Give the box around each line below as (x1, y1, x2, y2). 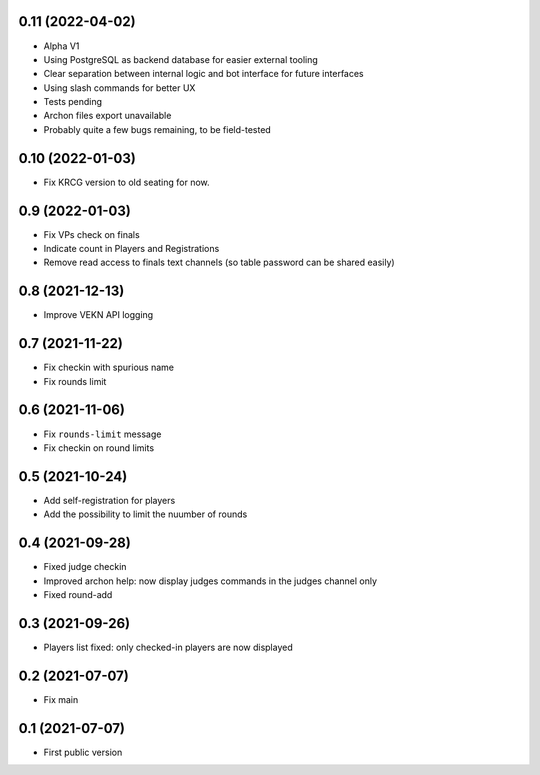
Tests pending (43, 96, 103, 108)
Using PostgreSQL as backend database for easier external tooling (43, 53, 319, 65)
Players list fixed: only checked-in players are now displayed (43, 641, 294, 653)
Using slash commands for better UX (43, 81, 196, 94)
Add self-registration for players (43, 494, 176, 506)
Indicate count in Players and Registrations (43, 243, 220, 255)
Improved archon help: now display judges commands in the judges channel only (43, 575, 378, 587)
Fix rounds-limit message (43, 428, 162, 440)
